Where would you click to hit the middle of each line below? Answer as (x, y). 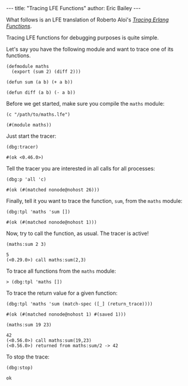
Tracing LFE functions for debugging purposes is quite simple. (82, 38)
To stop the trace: (28, 357)
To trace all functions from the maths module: (61, 271)
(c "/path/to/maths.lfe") (38, 115)
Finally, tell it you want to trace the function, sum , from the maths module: (94, 201)
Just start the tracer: (31, 136)
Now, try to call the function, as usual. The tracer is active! (77, 233)
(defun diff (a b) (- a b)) (41, 92)
